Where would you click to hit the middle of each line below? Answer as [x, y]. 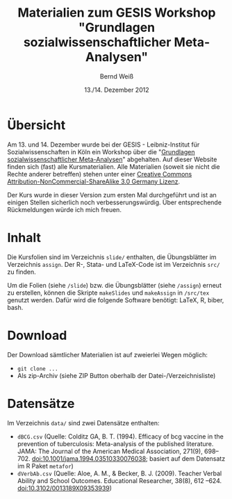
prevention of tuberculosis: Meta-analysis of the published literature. [115, 443]
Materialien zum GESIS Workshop [117, 13]
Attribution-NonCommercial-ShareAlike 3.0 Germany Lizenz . [94, 181]
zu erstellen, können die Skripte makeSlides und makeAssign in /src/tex [108, 293]
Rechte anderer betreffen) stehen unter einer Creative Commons [100, 174]
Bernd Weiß [117, 76]
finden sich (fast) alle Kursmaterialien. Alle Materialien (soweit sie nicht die [114, 166]
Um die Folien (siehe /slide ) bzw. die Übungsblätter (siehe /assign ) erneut [115, 285]
